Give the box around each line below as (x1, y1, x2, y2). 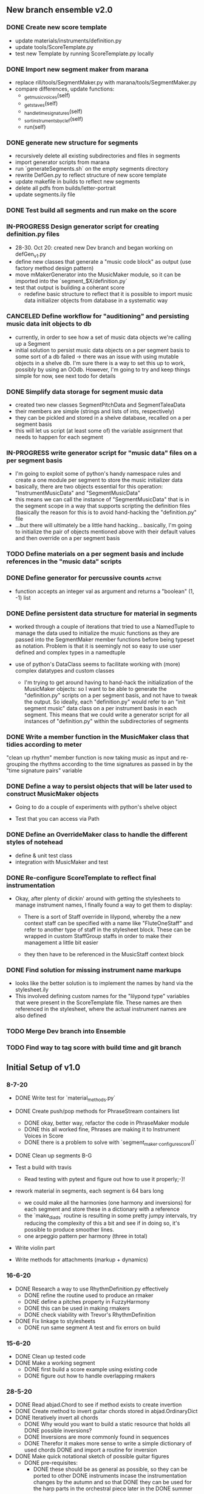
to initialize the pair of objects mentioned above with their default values (15, 528, 196, 535)
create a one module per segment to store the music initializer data (15, 476, 183, 484)
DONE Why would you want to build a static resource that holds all (24, 1420, 190, 1428)
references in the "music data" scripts (6, 557, 122, 566)
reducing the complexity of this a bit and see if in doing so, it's (24, 1219, 180, 1227)
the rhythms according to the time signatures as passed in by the (30, 761, 193, 768)
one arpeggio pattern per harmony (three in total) (24, 1233, 148, 1240)
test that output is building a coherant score (15, 284, 124, 291)
